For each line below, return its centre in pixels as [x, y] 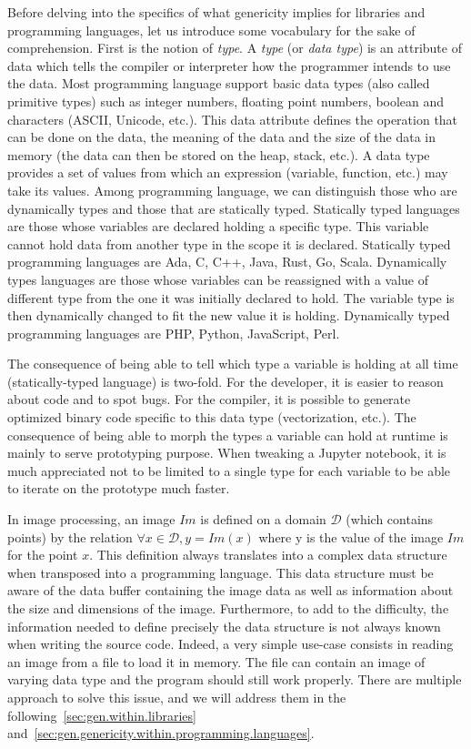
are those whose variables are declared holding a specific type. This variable [218, 226]
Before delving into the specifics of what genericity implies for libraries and [216, 12]
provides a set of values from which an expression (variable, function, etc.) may [228, 172]
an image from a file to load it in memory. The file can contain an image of [216, 661]
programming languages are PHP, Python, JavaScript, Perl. [174, 333]
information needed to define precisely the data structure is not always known [224, 626]
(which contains [390, 519]
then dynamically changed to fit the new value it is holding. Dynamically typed [229, 315]
